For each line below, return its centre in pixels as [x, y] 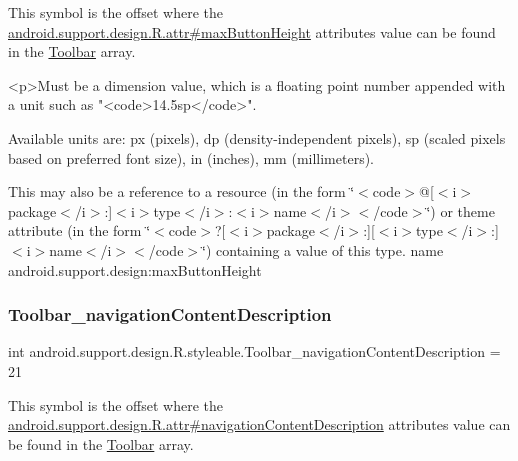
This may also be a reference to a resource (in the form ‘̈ [181, 191]
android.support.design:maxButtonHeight [135, 269]
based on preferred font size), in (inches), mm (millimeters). [191, 157]
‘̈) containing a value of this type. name [323, 249]
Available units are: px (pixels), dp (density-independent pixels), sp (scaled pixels [257, 137]
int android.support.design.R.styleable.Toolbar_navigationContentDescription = [254, 351]
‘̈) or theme [460, 210]
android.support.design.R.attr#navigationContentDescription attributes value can [259, 424]
